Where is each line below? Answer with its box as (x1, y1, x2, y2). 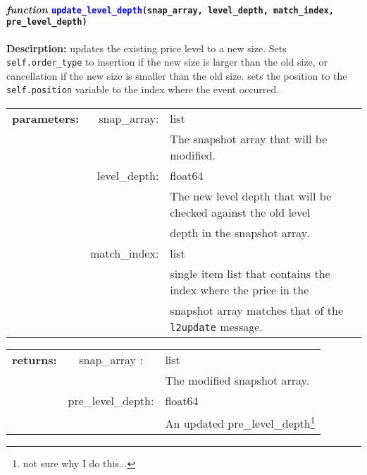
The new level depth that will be (170, 188, 332, 205)
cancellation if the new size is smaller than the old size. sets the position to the (6, 68, 347, 83)
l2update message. (170, 318, 263, 335)
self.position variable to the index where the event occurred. (6, 82, 280, 97)
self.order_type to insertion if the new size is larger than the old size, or (6, 54, 328, 69)
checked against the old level (170, 204, 311, 221)
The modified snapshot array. (165, 372, 310, 389)
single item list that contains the (170, 265, 330, 282)
